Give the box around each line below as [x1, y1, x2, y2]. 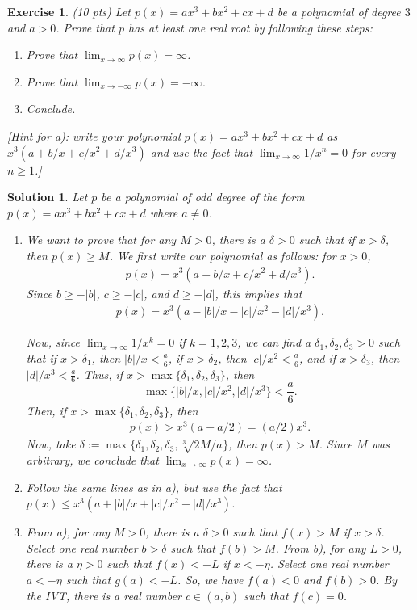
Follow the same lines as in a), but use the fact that [26, 478, 282, 495]
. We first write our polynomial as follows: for [109, 246, 336, 263]
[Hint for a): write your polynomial [7, 127, 181, 144]
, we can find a [237, 334, 311, 351]
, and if [299, 349, 336, 366]
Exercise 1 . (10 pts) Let [7, 3, 131, 19]
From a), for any [26, 524, 111, 541]
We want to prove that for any [26, 231, 177, 248]
